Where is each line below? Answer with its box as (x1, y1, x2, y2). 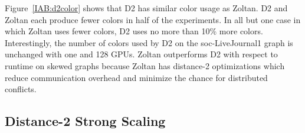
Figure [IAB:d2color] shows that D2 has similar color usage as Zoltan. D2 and (5, 2, 288, 14)
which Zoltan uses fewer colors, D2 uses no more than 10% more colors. (5, 25, 263, 37)
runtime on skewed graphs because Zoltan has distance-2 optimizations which (5, 59, 285, 72)
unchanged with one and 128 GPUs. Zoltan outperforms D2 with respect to (5, 48, 278, 60)
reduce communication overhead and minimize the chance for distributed (5, 71, 268, 83)
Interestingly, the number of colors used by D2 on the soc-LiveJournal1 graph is (5, 36, 293, 48)
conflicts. (5, 83, 37, 95)
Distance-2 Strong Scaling (5, 112, 166, 130)
